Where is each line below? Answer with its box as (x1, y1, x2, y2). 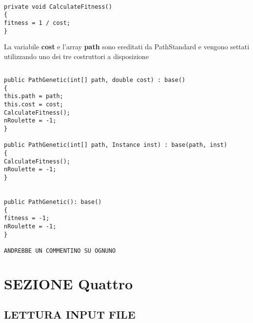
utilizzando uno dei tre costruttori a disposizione (4, 51, 149, 61)
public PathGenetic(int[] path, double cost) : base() (4, 77, 186, 84)
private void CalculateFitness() (4, 3, 112, 10)
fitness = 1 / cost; (4, 19, 71, 26)
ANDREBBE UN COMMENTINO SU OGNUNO (4, 247, 116, 254)
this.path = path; (4, 93, 63, 100)
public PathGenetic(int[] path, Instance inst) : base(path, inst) (4, 141, 228, 149)
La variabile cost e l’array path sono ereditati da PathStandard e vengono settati (4, 41, 250, 52)
